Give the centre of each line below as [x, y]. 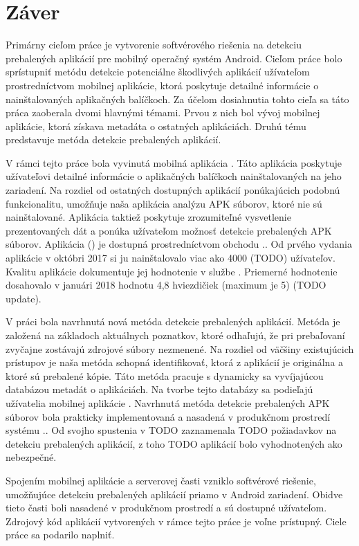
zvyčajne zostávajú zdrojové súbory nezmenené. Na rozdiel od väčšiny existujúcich [180, 348]
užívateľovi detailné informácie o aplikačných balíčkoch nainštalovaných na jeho [174, 176]
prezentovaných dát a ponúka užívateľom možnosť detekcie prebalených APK [169, 230]
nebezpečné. [31, 457]
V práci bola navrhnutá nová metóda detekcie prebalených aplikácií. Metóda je [173, 321]
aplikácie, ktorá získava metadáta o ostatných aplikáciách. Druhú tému [156, 126]
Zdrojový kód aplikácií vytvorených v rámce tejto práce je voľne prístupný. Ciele [176, 521]
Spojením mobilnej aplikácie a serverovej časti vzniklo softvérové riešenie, [161, 480]
